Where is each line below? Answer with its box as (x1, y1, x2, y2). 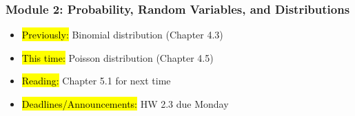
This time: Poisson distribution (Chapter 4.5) (21, 50, 214, 65)
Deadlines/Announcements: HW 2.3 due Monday (21, 97, 229, 111)
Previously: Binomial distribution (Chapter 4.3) (21, 27, 223, 42)
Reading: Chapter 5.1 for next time (21, 73, 171, 88)
